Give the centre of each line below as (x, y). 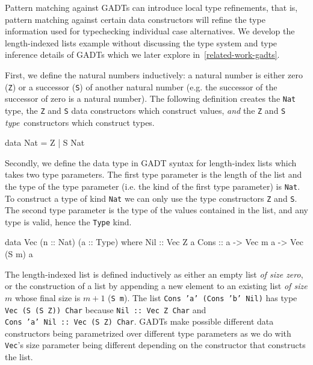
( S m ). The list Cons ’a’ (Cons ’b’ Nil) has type (203, 297)
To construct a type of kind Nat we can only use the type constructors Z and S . (151, 198)
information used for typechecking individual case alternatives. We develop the (150, 31)
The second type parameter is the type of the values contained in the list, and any (156, 210)
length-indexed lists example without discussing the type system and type (141, 42)
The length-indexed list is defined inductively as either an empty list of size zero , (154, 274)
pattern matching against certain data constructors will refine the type (135, 19)
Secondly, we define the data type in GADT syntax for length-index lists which (151, 162)
